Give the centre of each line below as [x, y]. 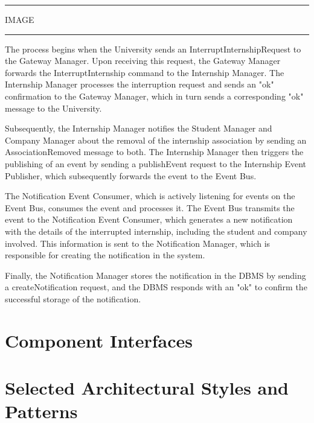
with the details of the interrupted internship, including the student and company [156, 231]
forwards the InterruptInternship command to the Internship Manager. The [145, 72]
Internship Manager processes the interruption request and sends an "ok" [139, 84]
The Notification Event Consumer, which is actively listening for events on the [150, 196]
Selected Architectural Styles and [147, 388]
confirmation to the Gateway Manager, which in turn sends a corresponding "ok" [154, 96]
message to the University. [53, 108]
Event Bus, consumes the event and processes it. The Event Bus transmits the [150, 207]
